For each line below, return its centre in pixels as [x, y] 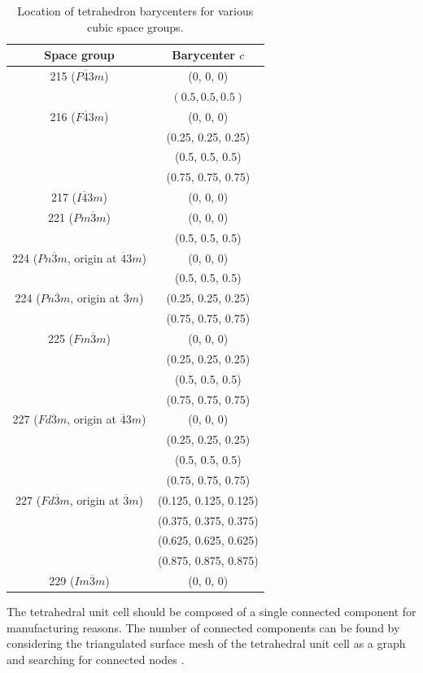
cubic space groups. [135, 26]
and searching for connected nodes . [96, 659]
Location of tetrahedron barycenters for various [135, 11]
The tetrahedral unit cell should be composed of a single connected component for [211, 612]
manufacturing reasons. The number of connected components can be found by [203, 627]
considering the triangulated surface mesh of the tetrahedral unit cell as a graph [206, 643]
